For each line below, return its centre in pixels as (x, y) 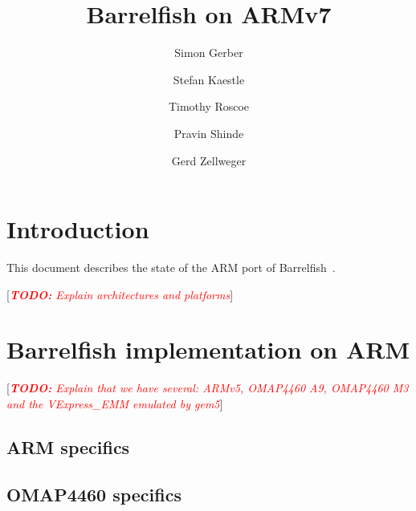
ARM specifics (68, 446)
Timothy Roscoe (209, 106)
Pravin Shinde (209, 133)
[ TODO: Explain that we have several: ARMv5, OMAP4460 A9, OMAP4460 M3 (208, 388)
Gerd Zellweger (209, 160)
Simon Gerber (209, 53)
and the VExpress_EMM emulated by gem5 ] (115, 403)
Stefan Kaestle (209, 79)
